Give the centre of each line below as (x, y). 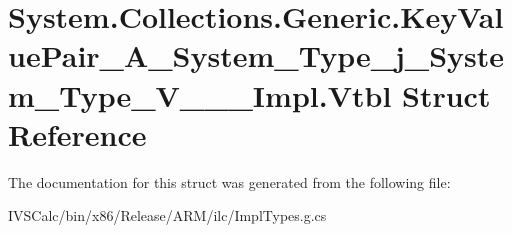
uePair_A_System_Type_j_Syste (256, 55)
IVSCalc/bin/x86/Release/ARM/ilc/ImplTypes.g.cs (167, 215)
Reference (77, 133)
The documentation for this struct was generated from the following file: (229, 181)
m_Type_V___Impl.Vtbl (200, 94)
